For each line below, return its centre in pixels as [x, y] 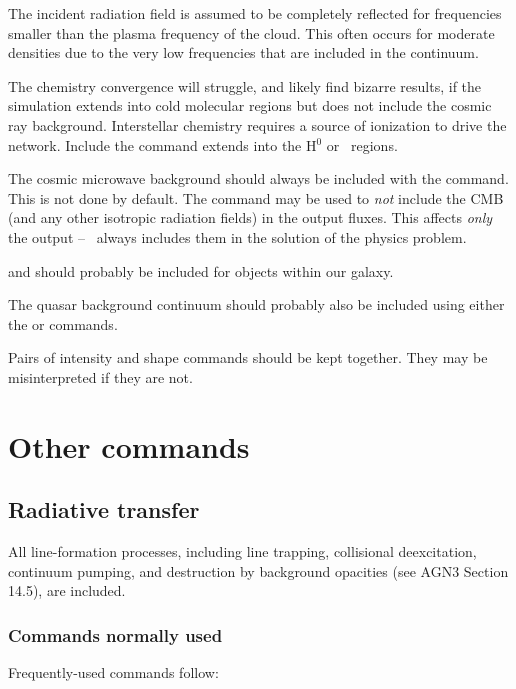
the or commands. [63, 323]
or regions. [362, 144]
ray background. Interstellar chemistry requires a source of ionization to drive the [257, 124]
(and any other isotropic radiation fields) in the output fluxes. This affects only [250, 217]
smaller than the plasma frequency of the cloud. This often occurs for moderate [251, 32]
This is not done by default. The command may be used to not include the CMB [256, 197]
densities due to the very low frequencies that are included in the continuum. [243, 52]
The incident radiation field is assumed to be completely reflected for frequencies [255, 13]
